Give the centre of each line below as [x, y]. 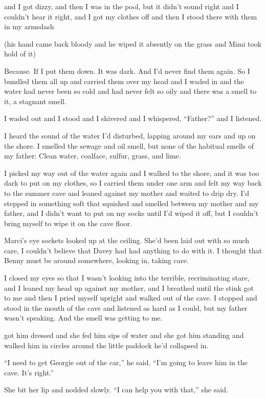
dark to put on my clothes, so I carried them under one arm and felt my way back [133, 183]
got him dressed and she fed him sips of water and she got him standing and [124, 335]
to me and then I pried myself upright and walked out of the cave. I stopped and [131, 298]
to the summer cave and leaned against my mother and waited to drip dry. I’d [127, 193]
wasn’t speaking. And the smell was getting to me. [83, 318]
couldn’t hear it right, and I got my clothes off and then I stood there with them [131, 16]
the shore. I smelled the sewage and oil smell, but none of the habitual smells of [129, 145]
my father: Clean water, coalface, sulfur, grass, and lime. [93, 156]
